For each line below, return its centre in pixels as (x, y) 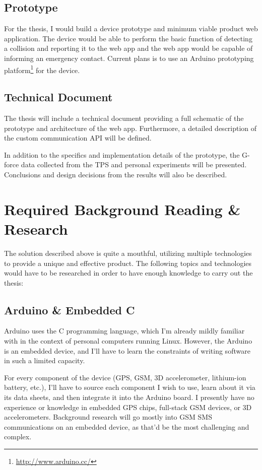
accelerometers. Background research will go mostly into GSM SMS (108, 417)
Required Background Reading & (122, 209)
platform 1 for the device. (42, 69)
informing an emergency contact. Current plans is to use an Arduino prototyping (129, 58)
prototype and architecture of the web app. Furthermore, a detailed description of (130, 128)
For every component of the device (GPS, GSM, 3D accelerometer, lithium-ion (125, 377)
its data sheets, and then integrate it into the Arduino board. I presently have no (129, 397)
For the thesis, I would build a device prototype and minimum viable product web (131, 28)
